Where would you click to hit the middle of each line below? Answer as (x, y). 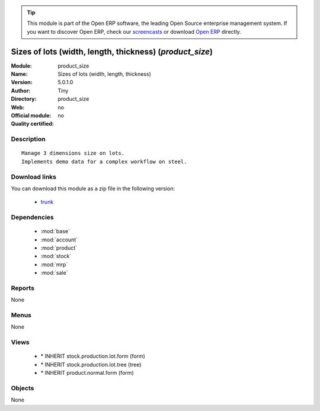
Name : (19, 74)
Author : (21, 90)
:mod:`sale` (54, 273)
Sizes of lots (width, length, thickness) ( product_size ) (112, 51)
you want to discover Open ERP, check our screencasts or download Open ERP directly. (134, 31)
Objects (23, 388)
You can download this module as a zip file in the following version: (93, 188)
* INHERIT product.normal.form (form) (87, 373)
